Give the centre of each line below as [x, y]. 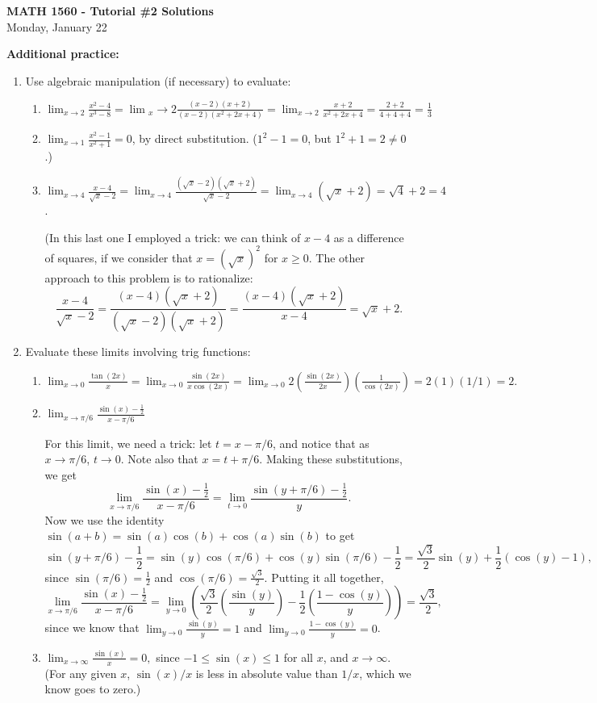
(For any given [81, 673]
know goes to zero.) [93, 689]
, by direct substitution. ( [194, 138]
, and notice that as [321, 443]
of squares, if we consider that [119, 257]
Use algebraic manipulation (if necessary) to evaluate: [158, 80]
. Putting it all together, [324, 577]
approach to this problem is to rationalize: [149, 277]
